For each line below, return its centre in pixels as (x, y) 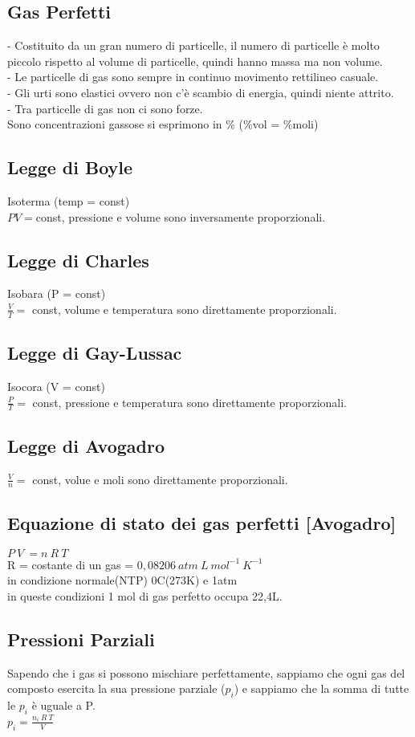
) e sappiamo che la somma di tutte (321, 688)
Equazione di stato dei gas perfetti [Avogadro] (202, 522)
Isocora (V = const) (56, 386)
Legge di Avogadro (86, 445)
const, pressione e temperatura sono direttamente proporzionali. (189, 402)
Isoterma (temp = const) (69, 200)
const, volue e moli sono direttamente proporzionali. (160, 479)
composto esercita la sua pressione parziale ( (116, 688)
